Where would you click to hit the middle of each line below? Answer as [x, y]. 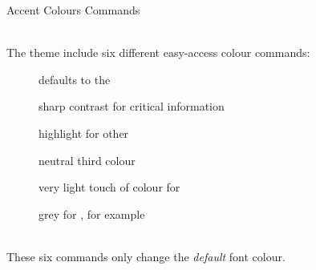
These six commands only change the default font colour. [146, 256]
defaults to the [75, 79]
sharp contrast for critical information [132, 106]
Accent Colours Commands [73, 10]
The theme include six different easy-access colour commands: [158, 52]
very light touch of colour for [109, 187]
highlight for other [84, 133]
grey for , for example [92, 214]
